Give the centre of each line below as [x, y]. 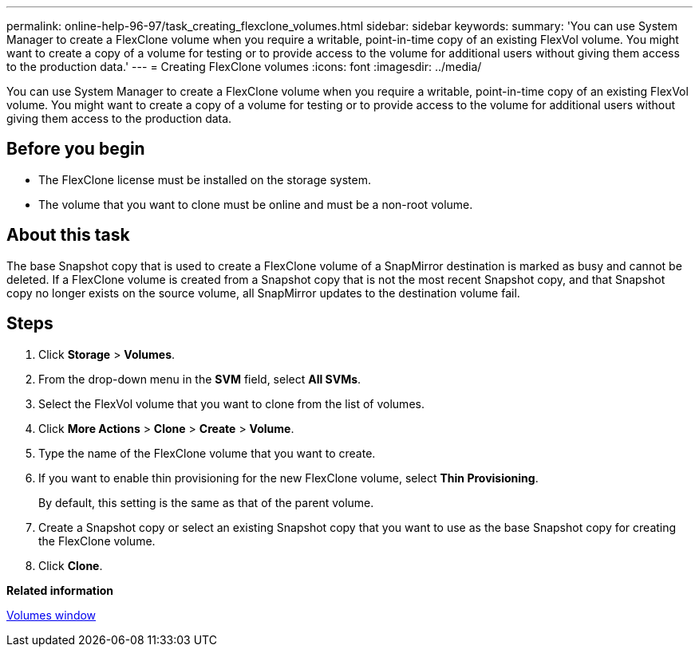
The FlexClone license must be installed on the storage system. [205, 179]
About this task [68, 235]
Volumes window [51, 615]
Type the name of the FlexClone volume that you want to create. [207, 453]
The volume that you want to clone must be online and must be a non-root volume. [256, 204]
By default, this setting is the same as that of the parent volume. [206, 502]
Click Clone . [71, 565]
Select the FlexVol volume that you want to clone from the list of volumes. [231, 403]
